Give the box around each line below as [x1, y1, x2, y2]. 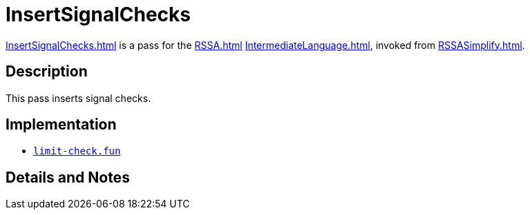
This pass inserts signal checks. [6, 92, 151, 104]
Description [6, 63, 88, 81]
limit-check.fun [33, 145, 121, 157]
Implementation [6, 116, 117, 134]
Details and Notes [6, 168, 130, 186]
